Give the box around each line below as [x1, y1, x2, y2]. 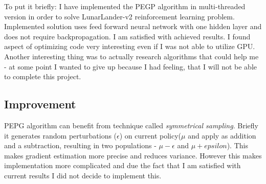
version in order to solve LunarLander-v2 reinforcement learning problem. [4, 11, 235, 21]
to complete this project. [4, 71, 81, 82]
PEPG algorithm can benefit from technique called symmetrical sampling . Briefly [4, 120, 258, 130]
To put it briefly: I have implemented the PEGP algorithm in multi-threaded [4, 1, 246, 11]
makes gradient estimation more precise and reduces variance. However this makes [4, 150, 262, 160]
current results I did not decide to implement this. [4, 170, 162, 180]
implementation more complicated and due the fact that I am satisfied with [4, 160, 241, 171]
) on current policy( [119, 130, 182, 141]
